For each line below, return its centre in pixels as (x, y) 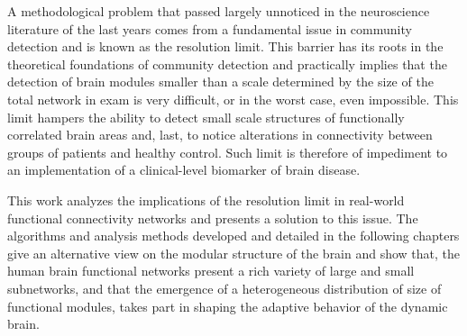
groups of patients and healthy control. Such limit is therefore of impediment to (228, 152)
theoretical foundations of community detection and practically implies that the (227, 64)
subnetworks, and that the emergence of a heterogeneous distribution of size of (224, 288)
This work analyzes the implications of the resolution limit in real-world (206, 200)
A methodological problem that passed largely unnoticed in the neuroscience (219, 11)
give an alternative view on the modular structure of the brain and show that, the (234, 253)
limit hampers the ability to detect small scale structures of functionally (206, 117)
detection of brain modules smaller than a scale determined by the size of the (220, 82)
